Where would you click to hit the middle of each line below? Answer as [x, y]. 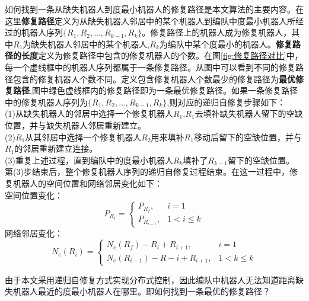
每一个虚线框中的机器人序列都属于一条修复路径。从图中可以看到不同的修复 [150, 67]
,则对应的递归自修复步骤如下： [226, 102]
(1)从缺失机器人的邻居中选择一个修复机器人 [89, 113]
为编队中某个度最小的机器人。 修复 [226, 44]
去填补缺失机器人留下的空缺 [249, 113]
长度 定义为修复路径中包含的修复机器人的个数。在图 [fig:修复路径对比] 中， [162, 55]
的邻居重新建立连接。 [56, 148]
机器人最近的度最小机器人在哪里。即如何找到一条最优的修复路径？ [141, 291]
